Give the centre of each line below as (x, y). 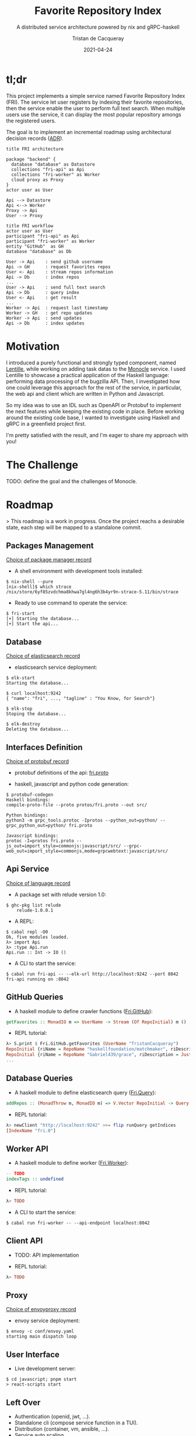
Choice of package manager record (49, 560)
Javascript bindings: (32, 836)
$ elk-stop (19, 709)
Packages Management (50, 546)
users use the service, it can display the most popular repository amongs (94, 114)
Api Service (28, 869)
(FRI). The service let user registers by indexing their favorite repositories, (95, 102)
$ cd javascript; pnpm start (41, 1379)
